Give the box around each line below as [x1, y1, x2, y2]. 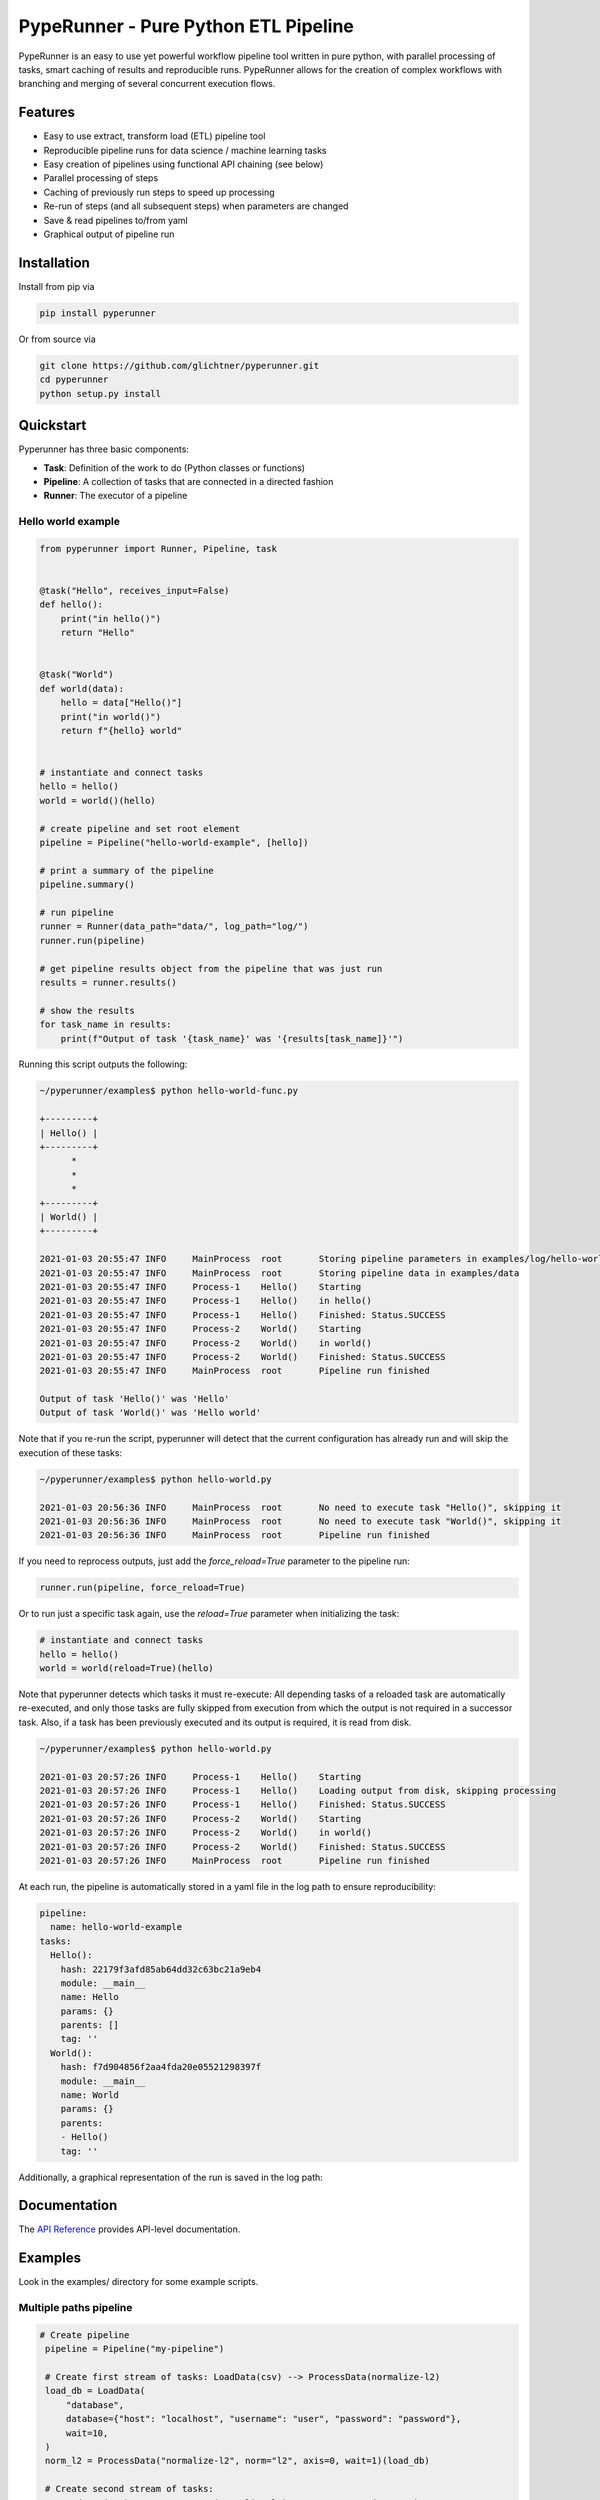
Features [18, 104, 75, 121]
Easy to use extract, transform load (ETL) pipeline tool [43, 130, 266, 142]
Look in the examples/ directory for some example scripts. [18, 2276, 259, 2288]
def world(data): [39, 683, 125, 694]
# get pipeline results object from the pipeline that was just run [39, 963, 383, 974]
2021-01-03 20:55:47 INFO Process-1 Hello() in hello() [39, 1295, 372, 1307]
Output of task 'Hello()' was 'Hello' [39, 1393, 230, 1405]
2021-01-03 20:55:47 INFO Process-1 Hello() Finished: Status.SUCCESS [39, 1309, 446, 1320]
